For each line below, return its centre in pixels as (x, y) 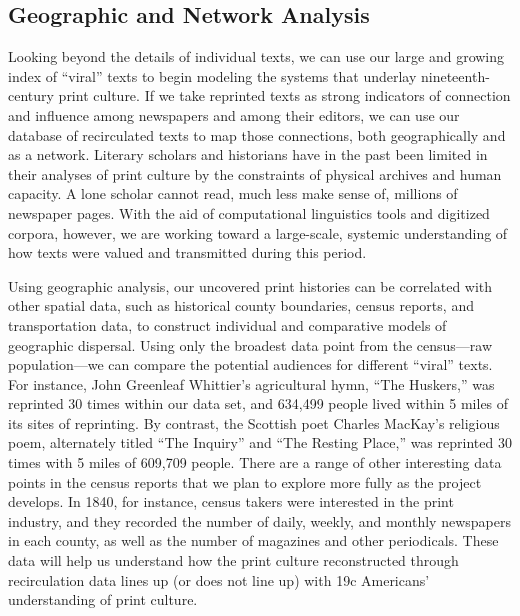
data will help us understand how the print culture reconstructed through (233, 560)
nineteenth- (455, 75)
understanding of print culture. (103, 599)
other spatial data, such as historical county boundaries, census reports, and (241, 305)
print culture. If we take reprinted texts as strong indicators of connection (284, 95)
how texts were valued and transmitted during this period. (187, 252)
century (31, 95)
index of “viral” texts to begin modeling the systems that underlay (212, 75)
